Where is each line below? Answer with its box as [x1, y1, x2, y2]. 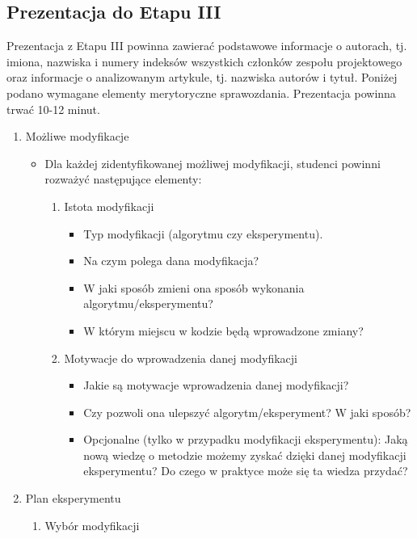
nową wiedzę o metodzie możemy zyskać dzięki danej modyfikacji [83, 446, 406, 463]
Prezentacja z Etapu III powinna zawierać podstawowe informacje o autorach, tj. [6, 37, 407, 54]
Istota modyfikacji [64, 197, 154, 214]
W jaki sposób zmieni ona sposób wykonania [83, 279, 305, 296]
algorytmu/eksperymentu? [83, 295, 213, 312]
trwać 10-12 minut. [6, 100, 100, 117]
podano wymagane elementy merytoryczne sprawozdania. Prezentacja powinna [6, 84, 396, 101]
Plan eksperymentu [25, 490, 121, 507]
